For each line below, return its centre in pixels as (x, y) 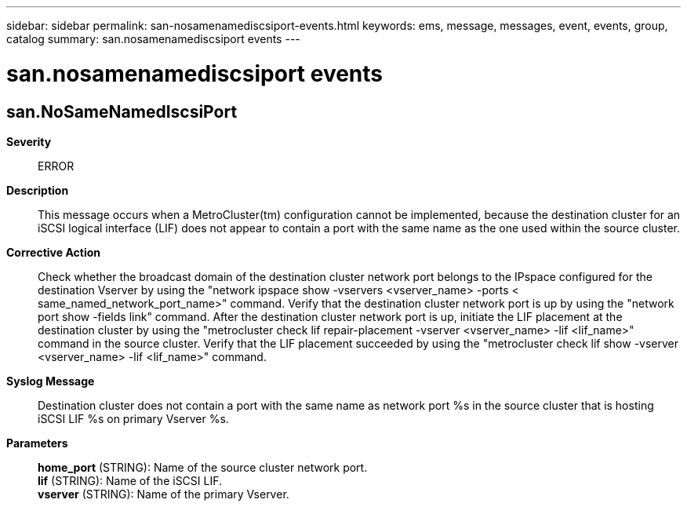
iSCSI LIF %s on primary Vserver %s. (133, 418)
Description (38, 190)
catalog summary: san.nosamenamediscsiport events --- (153, 39)
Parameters (37, 443)
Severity (29, 141)
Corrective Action (53, 252)
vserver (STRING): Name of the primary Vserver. (164, 494)
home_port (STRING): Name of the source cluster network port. (203, 467)
